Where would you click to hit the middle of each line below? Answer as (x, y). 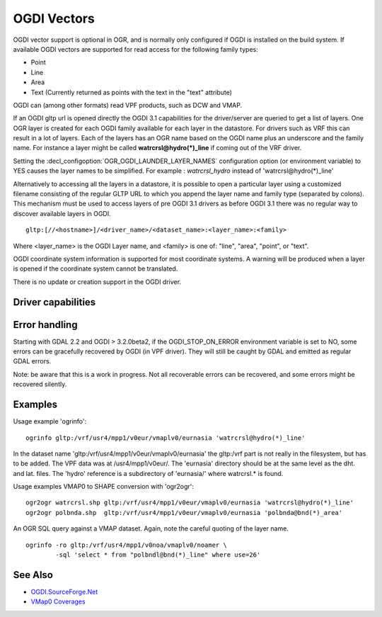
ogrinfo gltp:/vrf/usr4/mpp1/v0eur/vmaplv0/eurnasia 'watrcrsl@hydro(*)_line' (166, 438)
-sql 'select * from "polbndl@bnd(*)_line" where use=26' (158, 555)
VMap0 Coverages (58, 601)
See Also (33, 575)
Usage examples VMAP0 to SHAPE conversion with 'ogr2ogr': (103, 487)
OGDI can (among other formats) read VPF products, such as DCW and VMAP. (128, 105)
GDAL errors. (32, 361)
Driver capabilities (54, 302)
